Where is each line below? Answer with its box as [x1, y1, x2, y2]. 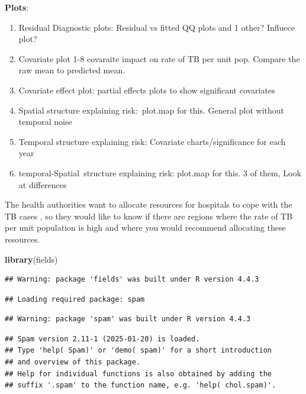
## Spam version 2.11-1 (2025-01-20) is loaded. [5, 334, 200, 343]
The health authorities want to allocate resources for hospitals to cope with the [5, 198, 292, 211]
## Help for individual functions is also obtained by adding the [5, 369, 272, 378]
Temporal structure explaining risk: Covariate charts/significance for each [18, 135, 286, 147]
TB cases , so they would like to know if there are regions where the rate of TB [5, 209, 293, 222]
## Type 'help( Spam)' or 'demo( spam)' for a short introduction [5, 346, 272, 355]
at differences [18, 178, 67, 190]
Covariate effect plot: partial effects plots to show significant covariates [18, 83, 275, 96]
